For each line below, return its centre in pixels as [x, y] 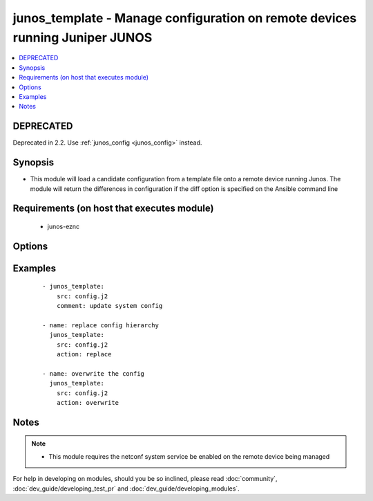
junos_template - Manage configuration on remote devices [185, 18]
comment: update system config [109, 306]
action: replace [84, 354]
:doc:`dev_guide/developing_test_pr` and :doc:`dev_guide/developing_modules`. [126, 489]
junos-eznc [64, 226]
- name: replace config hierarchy [101, 325]
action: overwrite [88, 403]
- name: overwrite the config [94, 373]
